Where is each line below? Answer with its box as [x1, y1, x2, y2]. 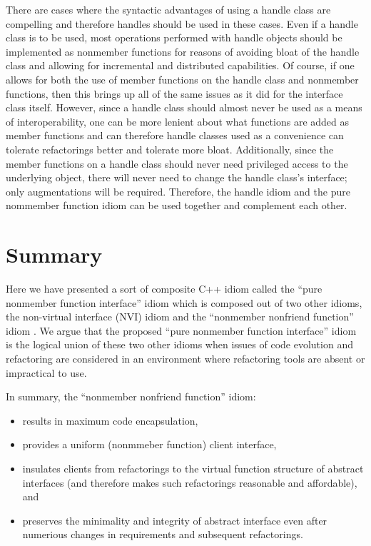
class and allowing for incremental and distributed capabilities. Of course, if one [6, 58, 355, 73]
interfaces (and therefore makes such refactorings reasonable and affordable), [22, 475, 357, 490]
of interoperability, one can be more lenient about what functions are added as [6, 113, 350, 128]
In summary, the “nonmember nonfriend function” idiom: [6, 389, 256, 404]
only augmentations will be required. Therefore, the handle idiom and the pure [6, 183, 350, 198]
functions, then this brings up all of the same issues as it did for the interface [6, 86, 343, 101]
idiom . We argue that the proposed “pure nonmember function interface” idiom [6, 323, 357, 338]
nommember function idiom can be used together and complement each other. [6, 198, 347, 213]
